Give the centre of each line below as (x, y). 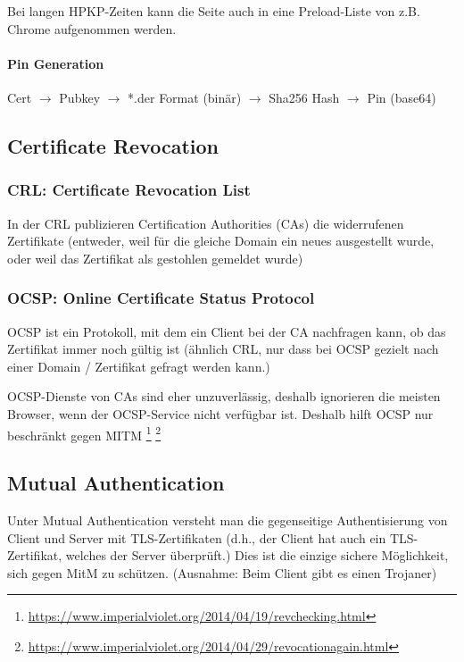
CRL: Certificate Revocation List (129, 190)
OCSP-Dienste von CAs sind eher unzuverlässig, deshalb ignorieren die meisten (224, 396)
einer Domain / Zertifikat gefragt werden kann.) (139, 366)
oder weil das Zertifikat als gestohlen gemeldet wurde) (155, 258)
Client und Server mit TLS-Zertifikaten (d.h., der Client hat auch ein (197, 537)
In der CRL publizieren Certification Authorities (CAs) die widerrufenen (206, 223)
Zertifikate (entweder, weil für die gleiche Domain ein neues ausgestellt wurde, (221, 241)
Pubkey (80, 97)
